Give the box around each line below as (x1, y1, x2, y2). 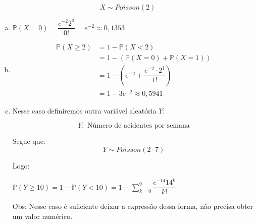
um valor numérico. (12, 210, 73, 221)
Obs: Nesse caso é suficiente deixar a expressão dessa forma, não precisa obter (12, 201, 253, 211)
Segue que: (12, 136, 45, 146)
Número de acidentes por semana (87, 122, 190, 130)
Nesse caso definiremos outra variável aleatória (12, 105, 157, 116)
